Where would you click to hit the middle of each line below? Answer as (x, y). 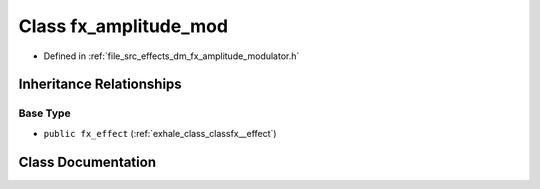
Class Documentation (87, 161)
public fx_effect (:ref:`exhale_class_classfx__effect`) (160, 133)
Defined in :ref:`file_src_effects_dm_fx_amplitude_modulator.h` (171, 56)
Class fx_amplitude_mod (123, 26)
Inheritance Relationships (100, 84)
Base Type (44, 113)
